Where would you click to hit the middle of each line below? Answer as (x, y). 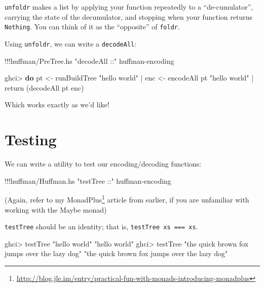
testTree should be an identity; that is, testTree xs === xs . (101, 227)
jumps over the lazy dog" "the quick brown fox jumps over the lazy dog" (116, 253)
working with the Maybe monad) (56, 209)
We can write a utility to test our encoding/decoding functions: (103, 164)
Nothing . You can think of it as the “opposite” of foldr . (92, 27)
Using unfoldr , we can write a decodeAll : (71, 43)
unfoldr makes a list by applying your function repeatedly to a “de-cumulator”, (129, 7)
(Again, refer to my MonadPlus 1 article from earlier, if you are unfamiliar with (127, 199)
